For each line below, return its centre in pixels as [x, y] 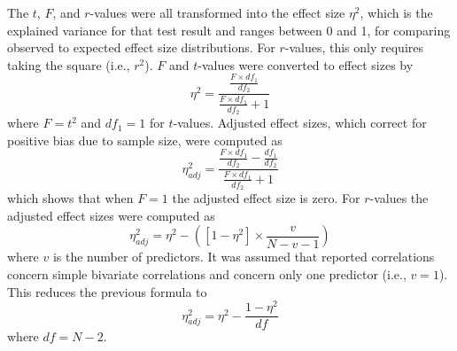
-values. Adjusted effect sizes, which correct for [300, 123]
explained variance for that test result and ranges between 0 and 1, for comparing [229, 30]
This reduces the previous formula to [107, 291]
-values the [399, 198]
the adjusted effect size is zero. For [266, 198]
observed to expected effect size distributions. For [141, 47]
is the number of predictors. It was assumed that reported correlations [244, 257]
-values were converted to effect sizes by [306, 64]
